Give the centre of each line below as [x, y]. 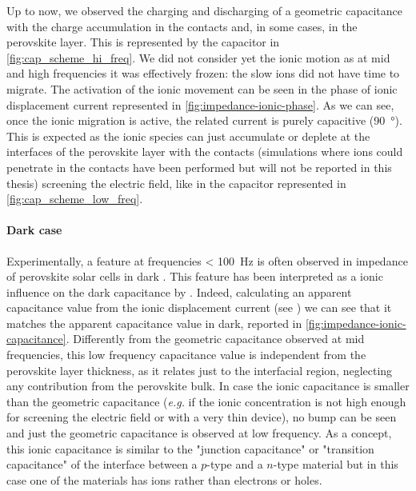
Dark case [34, 230]
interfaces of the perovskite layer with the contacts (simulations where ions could [205, 152]
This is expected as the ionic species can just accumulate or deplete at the [188, 136]
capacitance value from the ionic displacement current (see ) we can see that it [199, 307]
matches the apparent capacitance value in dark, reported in [154, 323]
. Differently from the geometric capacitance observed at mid [215, 339]
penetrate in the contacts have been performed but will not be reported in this [199, 167]
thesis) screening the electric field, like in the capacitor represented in [176, 183]
